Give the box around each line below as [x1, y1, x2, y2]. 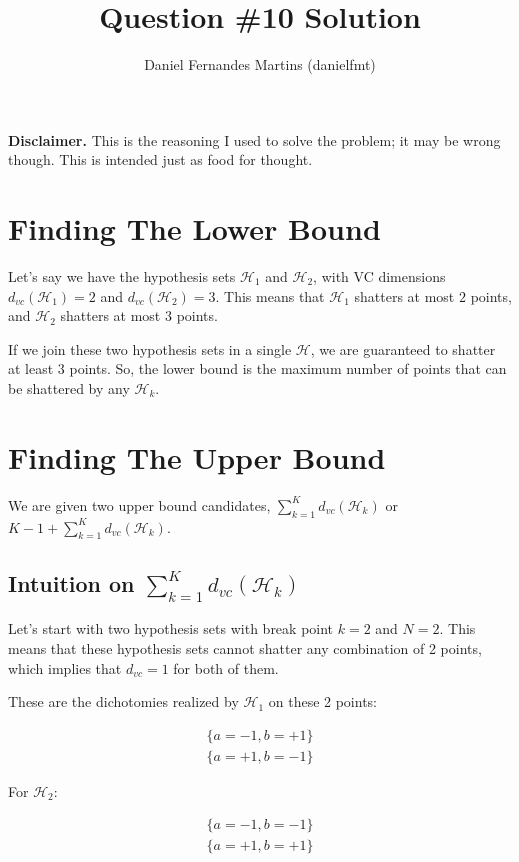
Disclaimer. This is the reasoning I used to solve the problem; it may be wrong [8, 129, 501, 150]
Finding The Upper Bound [8, 436, 386, 477]
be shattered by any [8, 378, 130, 398]
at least [8, 358, 54, 379]
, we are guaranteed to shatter [310, 338, 496, 359]
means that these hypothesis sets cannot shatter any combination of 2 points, [8, 637, 482, 658]
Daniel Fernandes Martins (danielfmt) [144, 54, 376, 75]
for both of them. [173, 657, 279, 678]
